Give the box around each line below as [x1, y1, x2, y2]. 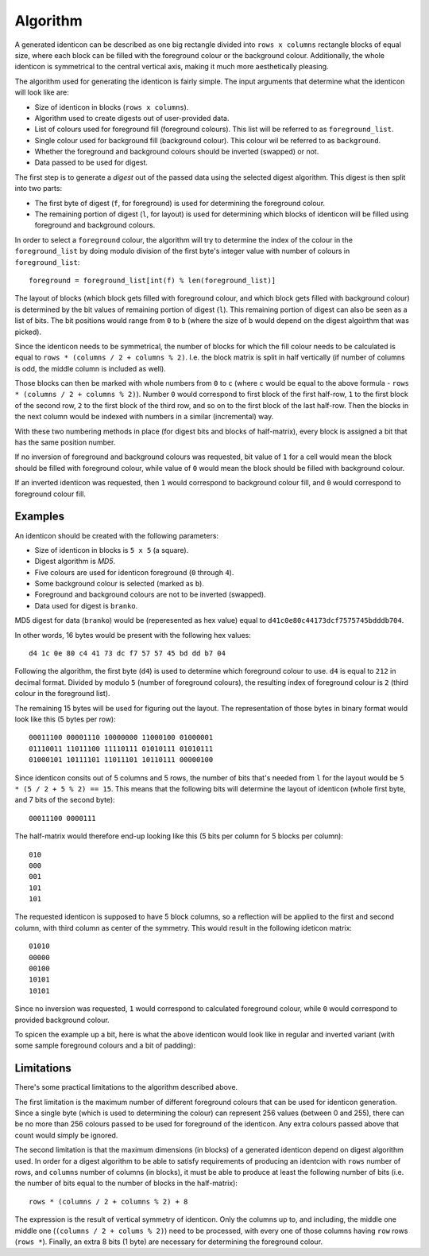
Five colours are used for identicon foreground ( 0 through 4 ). [34, 567, 234, 577]
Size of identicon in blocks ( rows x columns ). [34, 102, 189, 111]
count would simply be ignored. [14, 1130, 118, 1140]
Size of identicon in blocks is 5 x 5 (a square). [34, 545, 189, 554]
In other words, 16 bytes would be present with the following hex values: [14, 630, 252, 640]
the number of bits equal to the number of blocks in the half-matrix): [14, 1178, 238, 1188]
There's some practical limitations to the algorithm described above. [14, 1083, 238, 1092]
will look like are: [14, 87, 69, 97]
